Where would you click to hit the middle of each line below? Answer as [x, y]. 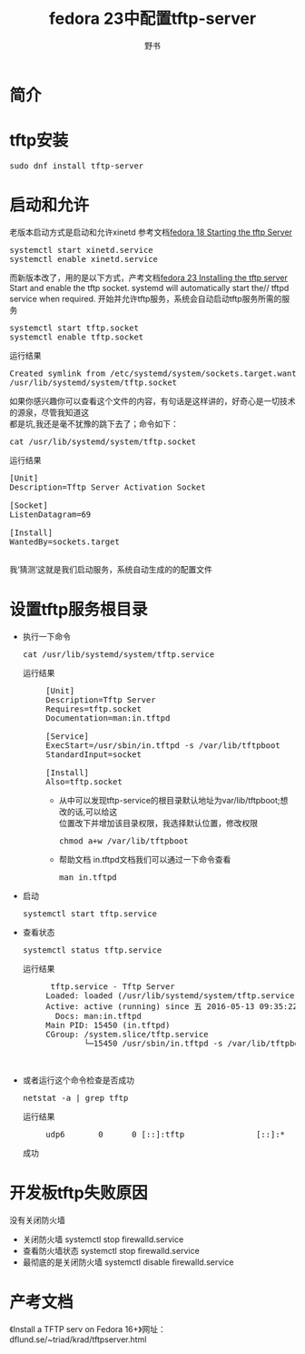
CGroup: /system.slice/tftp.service [127, 1034]
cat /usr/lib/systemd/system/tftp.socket [103, 441]
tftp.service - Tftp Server [113, 986]
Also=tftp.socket [84, 782]
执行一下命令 [46, 636]
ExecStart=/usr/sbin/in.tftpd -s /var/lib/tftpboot [162, 745]
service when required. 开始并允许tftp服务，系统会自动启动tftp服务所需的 [146, 298]
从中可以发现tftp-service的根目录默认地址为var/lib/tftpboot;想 [173, 800]
